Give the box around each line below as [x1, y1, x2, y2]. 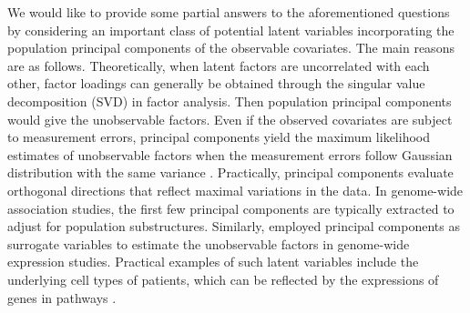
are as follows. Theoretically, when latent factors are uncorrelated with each [7, 56, 430, 75]
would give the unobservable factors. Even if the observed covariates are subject [7, 109, 453, 128]
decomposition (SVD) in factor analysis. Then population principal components [7, 91, 452, 110]
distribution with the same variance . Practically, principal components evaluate [7, 163, 454, 182]
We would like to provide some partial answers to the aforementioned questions [7, 3, 450, 21]
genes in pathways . [7, 288, 117, 307]
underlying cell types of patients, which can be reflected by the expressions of [7, 269, 439, 288]
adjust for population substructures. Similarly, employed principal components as [7, 217, 460, 236]
